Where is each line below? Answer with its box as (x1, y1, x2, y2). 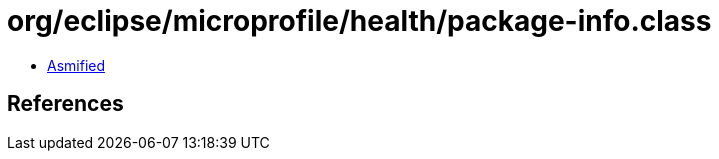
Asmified (47, 56, 106, 74)
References (7, 91, 124, 117)
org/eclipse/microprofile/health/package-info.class (7, 4, 712, 38)
